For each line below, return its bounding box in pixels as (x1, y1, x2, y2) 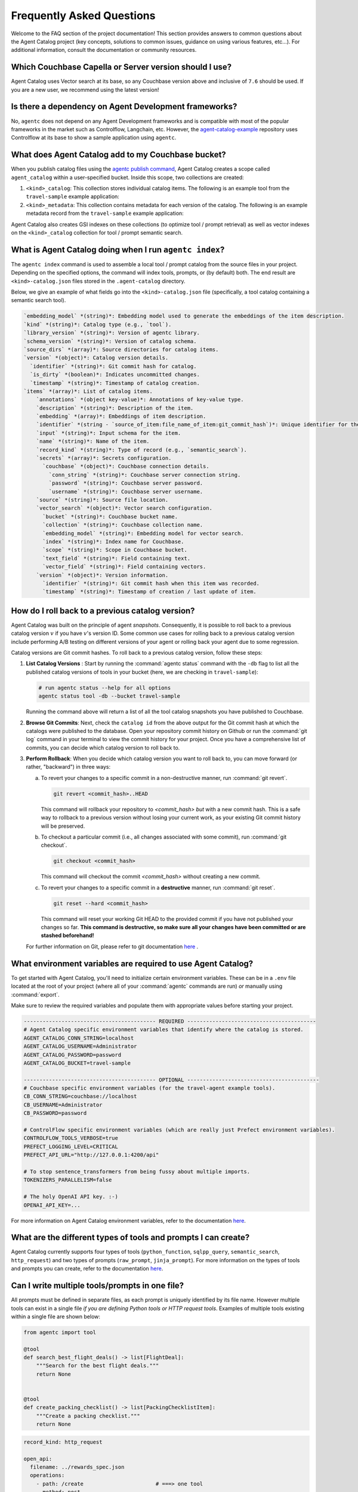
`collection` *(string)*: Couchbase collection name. (42, 522, 203, 528)
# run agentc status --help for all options (38, 684, 171, 691)
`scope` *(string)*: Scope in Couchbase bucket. (42, 547, 187, 553)
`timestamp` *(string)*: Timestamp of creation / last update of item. (42, 588, 257, 595)
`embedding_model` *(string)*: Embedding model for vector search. (42, 530, 244, 537)
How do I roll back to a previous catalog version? (11, 606, 195, 616)
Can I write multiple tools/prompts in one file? (11, 1281, 184, 1291)
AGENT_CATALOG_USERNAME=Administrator (23, 1043, 137, 1050)
